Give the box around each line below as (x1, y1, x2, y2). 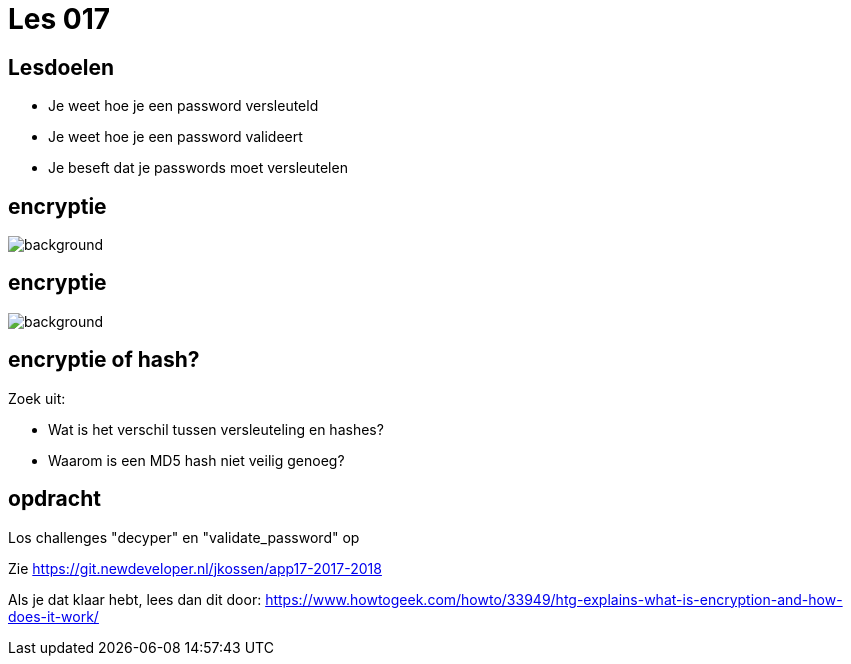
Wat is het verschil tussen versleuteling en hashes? (48, 420, 384, 438)
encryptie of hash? (8, 347, 200, 373)
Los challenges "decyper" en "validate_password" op (8, 528, 360, 546)
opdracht (8, 486, 101, 512)
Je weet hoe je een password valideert (48, 128, 303, 146)
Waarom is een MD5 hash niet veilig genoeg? (48, 451, 345, 469)
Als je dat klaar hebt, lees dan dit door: (8, 590, 262, 608)
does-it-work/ (8, 607, 99, 625)
